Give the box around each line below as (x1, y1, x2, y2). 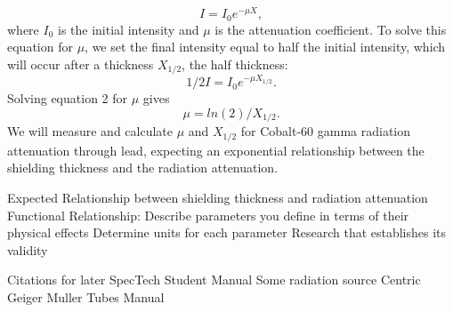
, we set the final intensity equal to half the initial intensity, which (85, 37, 446, 56)
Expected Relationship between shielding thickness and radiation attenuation (7, 188, 428, 206)
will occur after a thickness (7, 54, 154, 73)
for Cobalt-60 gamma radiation (240, 122, 411, 140)
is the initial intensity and (58, 20, 199, 38)
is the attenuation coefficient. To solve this (214, 20, 447, 38)
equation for (7, 37, 73, 56)
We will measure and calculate (7, 122, 173, 140)
